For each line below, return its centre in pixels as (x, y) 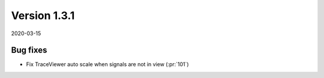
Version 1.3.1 (43, 15)
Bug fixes (29, 50)
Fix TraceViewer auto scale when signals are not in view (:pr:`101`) (107, 64)
